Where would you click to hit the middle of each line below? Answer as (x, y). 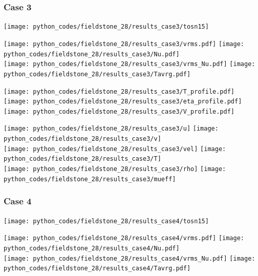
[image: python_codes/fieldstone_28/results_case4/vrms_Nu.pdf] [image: (130, 258)
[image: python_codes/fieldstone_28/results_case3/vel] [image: (115, 149)
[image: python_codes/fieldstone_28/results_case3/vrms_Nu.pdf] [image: (130, 64)
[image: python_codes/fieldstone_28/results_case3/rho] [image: (115, 169)
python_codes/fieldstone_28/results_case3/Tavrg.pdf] (97, 74)
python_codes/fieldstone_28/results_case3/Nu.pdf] (92, 54)
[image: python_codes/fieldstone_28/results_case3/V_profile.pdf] (119, 111)
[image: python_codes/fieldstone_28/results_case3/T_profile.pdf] (119, 91)
